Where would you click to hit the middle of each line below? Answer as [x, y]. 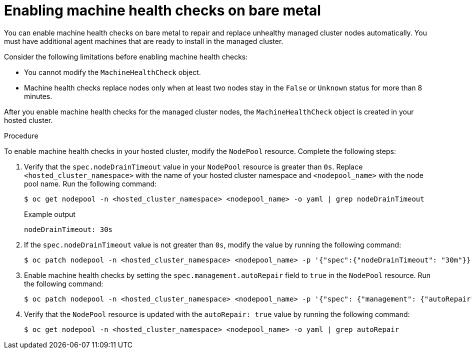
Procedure [21, 135]
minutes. [38, 96]
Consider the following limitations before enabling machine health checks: [126, 56]
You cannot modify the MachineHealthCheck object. [112, 72]
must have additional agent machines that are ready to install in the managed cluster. [144, 41]
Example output [50, 214]
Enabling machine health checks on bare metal [162, 10]
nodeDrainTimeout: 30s [68, 229]
